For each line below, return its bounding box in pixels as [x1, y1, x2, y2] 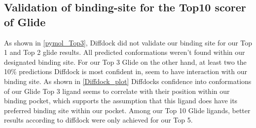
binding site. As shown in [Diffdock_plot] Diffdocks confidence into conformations [4, 76, 252, 86]
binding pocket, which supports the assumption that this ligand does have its [4, 95, 238, 106]
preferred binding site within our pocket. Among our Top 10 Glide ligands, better [4, 105, 251, 115]
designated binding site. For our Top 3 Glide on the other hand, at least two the [4, 56, 247, 67]
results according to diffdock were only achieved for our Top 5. [4, 115, 193, 125]
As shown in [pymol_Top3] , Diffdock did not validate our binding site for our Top [4, 37, 253, 47]
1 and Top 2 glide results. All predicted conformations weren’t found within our [4, 47, 245, 57]
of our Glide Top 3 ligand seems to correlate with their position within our [4, 85, 230, 96]
